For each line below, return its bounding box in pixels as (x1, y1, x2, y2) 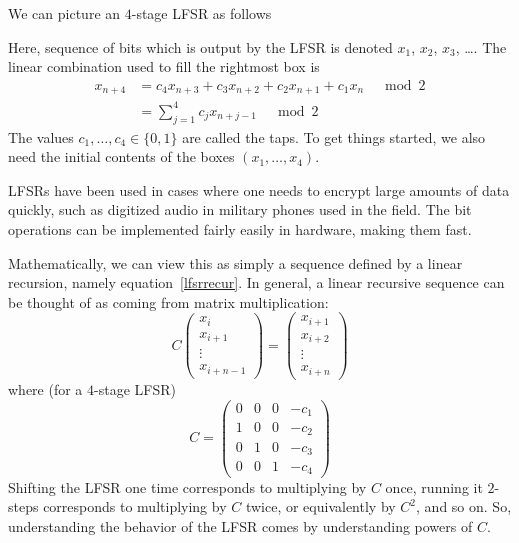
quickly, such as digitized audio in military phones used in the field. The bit (8, 199, 472, 220)
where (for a (8, 378, 83, 399)
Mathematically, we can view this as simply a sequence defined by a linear (8, 252, 463, 273)
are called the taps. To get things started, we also (182, 126, 486, 147)
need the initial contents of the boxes (8, 146, 235, 167)
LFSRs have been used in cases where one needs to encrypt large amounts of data (8, 179, 510, 200)
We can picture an (8, 3, 121, 23)
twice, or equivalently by (245, 496, 396, 517)
